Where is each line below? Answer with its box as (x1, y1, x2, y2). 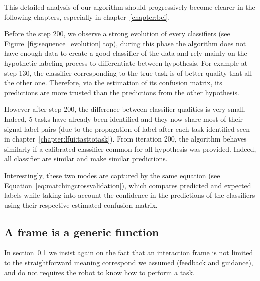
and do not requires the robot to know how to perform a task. (4, 267, 195, 277)
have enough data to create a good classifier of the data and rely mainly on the (4, 48, 247, 58)
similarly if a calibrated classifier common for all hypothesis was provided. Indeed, (4, 143, 256, 154)
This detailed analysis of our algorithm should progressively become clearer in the (4, 2, 255, 12)
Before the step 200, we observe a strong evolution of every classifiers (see (4, 28, 230, 39)
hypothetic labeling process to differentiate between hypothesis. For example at (4, 57, 248, 68)
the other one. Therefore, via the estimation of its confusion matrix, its (4, 77, 222, 88)
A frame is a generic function (4, 224, 159, 239)
